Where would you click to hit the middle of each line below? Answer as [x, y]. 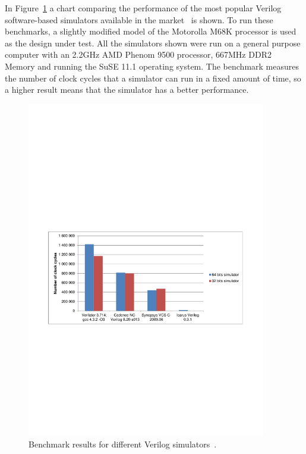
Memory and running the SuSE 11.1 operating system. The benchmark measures [152, 66]
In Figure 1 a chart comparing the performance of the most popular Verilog [143, 8]
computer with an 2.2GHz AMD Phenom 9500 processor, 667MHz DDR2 [138, 54]
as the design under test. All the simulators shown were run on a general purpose [153, 43]
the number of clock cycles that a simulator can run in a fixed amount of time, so [153, 78]
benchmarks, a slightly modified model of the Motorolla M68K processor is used [151, 31]
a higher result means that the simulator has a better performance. [127, 90]
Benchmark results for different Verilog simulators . [123, 444]
